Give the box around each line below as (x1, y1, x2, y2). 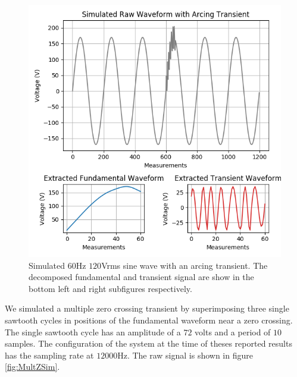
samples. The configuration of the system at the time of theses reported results (5, 337, 292, 350)
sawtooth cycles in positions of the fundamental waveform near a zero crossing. (5, 313, 293, 326)
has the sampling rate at (5, 348, 94, 361)
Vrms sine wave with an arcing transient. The (101, 259, 268, 271)
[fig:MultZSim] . (5, 360, 60, 373)
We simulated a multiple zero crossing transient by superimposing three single (5, 302, 289, 315)
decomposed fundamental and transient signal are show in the (29, 271, 254, 283)
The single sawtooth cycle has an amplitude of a (5, 325, 181, 338)
